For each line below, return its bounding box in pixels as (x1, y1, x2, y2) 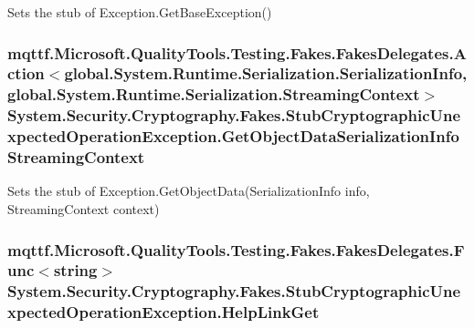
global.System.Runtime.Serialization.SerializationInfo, (64, 62, 468, 85)
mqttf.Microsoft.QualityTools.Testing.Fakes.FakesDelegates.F (7, 238, 465, 261)
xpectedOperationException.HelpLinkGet (7, 301, 320, 323)
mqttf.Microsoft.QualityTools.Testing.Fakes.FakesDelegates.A (7, 41, 467, 64)
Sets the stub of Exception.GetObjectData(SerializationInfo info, (7, 181, 370, 200)
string (53, 259, 98, 282)
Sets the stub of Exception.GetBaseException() (7, 3, 272, 21)
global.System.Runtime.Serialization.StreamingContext (7, 83, 420, 106)
